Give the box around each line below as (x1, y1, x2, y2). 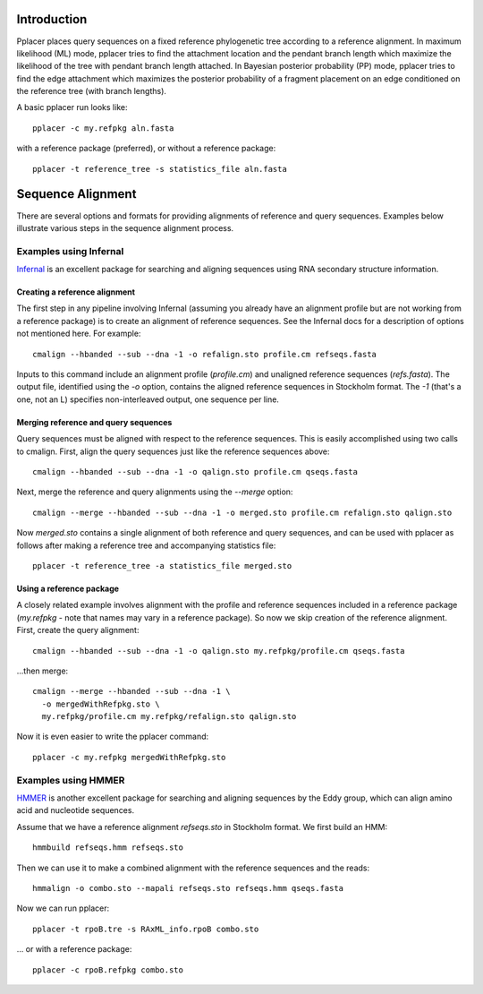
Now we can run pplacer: (16, 903, 110, 913)
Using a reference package (16, 583, 120, 594)
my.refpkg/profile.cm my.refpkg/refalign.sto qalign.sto (41, 712, 297, 722)
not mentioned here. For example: (16, 328, 141, 339)
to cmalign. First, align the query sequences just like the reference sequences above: (16, 446, 330, 457)
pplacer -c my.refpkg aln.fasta (32, 123, 174, 133)
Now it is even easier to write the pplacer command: (16, 731, 209, 742)
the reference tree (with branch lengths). (16, 86, 167, 97)
